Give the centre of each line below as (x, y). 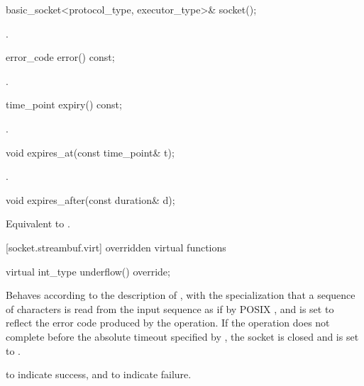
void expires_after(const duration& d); (90, 199)
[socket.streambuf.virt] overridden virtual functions (116, 247)
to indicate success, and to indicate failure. (99, 374)
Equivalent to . (38, 223)
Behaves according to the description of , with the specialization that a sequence (181, 295)
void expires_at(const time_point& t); (90, 152)
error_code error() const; (60, 57)
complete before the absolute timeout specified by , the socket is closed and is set (182, 336)
